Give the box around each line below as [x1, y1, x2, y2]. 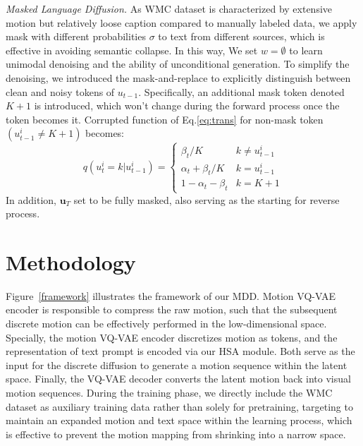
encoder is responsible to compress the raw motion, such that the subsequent [6, 302, 338, 317]
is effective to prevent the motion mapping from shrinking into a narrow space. [6, 426, 346, 441]
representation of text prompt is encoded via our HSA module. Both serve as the [6, 344, 355, 358]
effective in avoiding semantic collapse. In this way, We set [6, 42, 258, 57]
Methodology [6, 247, 136, 276]
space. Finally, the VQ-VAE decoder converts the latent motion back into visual [6, 371, 351, 386]
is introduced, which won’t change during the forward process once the [34, 98, 340, 113]
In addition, [6, 192, 56, 207]
